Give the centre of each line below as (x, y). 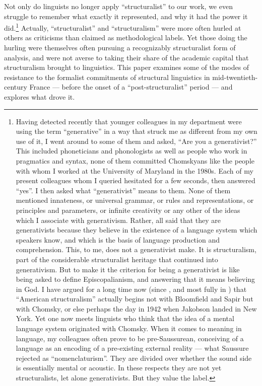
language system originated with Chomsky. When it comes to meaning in (129, 328)
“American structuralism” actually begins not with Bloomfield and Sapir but (135, 299)
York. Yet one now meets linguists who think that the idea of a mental (125, 318)
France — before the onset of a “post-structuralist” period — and (131, 87)
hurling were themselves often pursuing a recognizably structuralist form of (120, 48)
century (16, 87)
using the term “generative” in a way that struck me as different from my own (137, 131)
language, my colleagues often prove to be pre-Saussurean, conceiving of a (130, 338)
